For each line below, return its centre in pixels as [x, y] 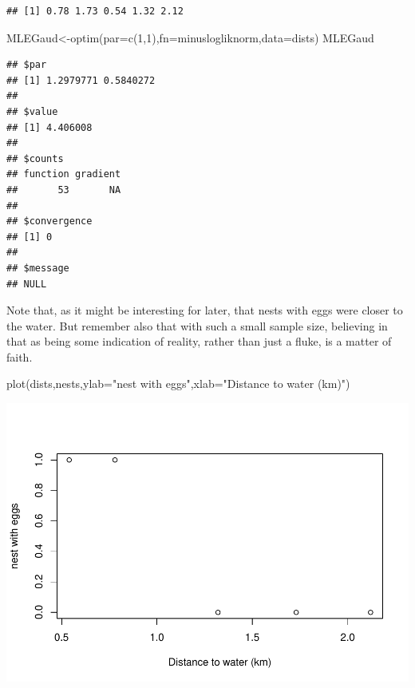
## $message [38, 268]
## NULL [27, 284]
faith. [20, 356]
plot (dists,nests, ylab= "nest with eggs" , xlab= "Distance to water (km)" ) [178, 384]
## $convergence [49, 221]
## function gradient [64, 174]
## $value [32, 111]
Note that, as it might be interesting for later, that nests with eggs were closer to [205, 310]
